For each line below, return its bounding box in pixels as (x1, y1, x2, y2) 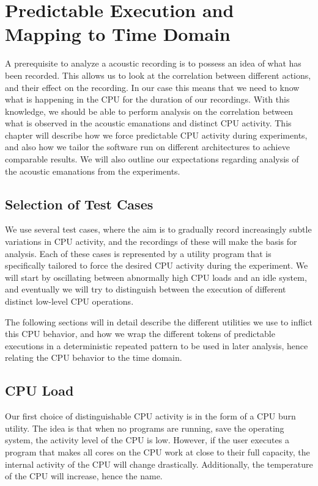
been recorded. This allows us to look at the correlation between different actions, (5, 68, 311, 81)
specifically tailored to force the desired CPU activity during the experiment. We (5, 259, 308, 272)
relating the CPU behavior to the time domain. (5, 351, 182, 364)
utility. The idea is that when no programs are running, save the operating (5, 421, 284, 434)
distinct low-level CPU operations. (5, 295, 134, 308)
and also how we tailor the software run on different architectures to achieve (5, 140, 290, 153)
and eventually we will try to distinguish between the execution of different (5, 283, 286, 296)
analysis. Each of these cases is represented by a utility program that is (5, 247, 272, 259)
